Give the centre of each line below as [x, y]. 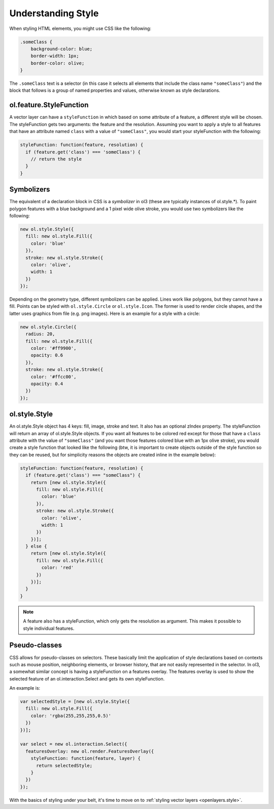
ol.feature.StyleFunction [49, 105]
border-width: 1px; [55, 56]
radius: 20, [40, 334]
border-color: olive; [58, 63]
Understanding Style [54, 13]
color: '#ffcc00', [54, 377]
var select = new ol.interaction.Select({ [74, 744]
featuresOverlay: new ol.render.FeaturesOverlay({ [90, 751]
